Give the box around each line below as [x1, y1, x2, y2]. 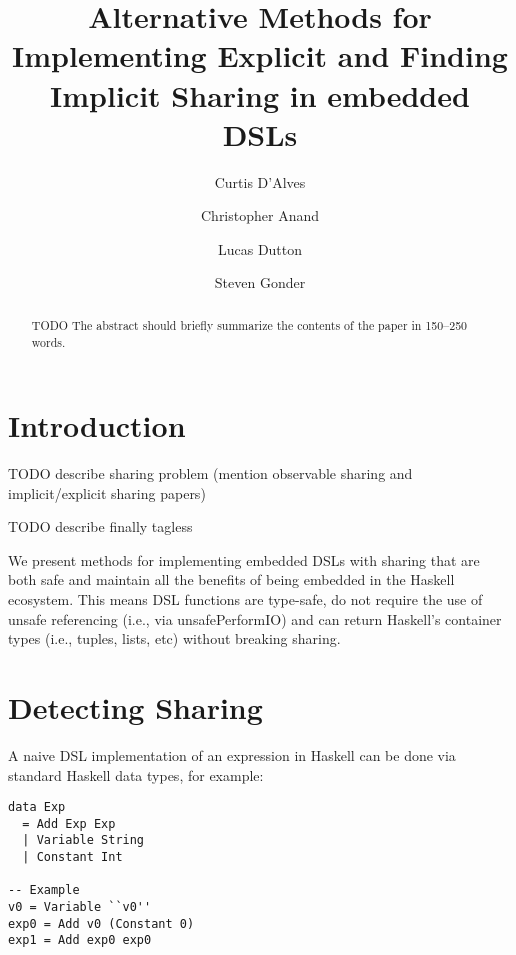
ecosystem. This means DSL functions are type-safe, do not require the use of [8, 589, 483, 610]
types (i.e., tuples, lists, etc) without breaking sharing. [8, 628, 341, 649]
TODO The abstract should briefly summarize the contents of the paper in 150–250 [31, 316, 468, 333]
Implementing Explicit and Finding [12, 35, 508, 76]
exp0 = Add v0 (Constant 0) [8, 916, 195, 931]
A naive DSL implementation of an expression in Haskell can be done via [8, 744, 456, 765]
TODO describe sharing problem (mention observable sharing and [8, 463, 413, 484]
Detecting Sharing [8, 687, 263, 728]
